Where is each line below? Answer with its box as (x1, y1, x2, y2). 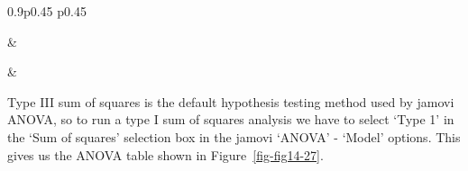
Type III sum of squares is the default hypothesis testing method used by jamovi (7, 92, 454, 111)
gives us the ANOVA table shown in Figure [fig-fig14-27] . (7, 145, 324, 164)
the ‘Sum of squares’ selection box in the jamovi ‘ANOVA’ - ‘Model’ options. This (7, 127, 461, 146)
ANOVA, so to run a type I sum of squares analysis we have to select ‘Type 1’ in (7, 110, 454, 129)
